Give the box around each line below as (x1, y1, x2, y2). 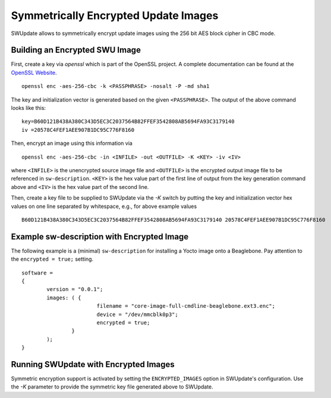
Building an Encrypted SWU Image (11, 45, 141, 55)
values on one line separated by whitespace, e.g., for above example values (11, 203, 197, 210)
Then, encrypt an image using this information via (11, 140, 133, 147)
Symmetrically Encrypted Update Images (11, 9, 219, 22)
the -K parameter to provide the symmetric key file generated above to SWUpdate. (11, 383, 213, 390)
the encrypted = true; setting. (11, 255, 94, 263)
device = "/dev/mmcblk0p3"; (96, 311, 178, 318)
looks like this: (11, 105, 46, 112)
